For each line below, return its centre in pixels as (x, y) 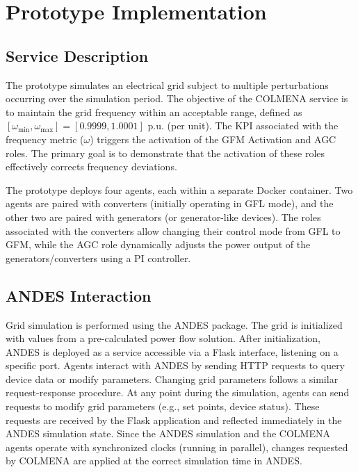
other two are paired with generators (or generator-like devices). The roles (163, 217)
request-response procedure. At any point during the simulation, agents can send (178, 392)
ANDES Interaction (79, 295)
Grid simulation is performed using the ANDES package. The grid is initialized (174, 324)
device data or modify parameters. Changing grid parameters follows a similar (172, 379)
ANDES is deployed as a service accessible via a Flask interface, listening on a (172, 351)
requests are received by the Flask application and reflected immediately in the (174, 420)
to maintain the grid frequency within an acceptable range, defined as (154, 112)
